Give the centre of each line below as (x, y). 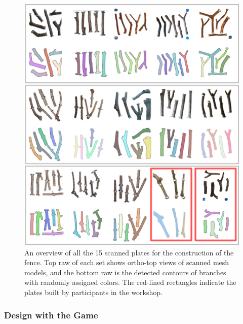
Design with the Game (51, 315)
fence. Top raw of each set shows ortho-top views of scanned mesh (127, 262)
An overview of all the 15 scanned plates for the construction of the (129, 252)
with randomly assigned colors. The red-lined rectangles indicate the (130, 282)
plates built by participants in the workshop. (93, 292)
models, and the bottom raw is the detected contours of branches (125, 272)
